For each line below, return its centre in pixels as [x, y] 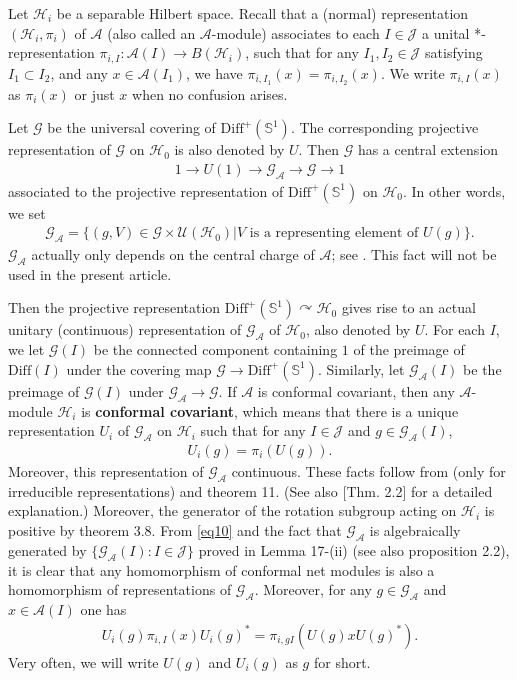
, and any [79, 72]
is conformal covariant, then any [356, 390]
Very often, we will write [83, 661]
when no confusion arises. [210, 93]
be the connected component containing [215, 349]
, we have [214, 72]
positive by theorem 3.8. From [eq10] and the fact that [175, 529]
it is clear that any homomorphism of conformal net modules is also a [221, 569]
